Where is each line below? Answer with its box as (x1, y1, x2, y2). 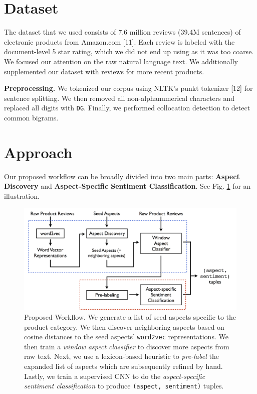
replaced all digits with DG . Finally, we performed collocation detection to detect (4, 102, 250, 113)
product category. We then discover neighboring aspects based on (24, 321, 224, 332)
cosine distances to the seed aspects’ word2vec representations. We (24, 331, 228, 342)
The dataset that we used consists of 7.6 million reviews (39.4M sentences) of (4, 27, 241, 37)
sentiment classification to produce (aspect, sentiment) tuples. (24, 380, 224, 391)
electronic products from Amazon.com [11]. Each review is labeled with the (4, 36, 235, 47)
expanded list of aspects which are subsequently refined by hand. (24, 360, 223, 371)
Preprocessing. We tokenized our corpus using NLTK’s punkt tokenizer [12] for (4, 83, 253, 93)
